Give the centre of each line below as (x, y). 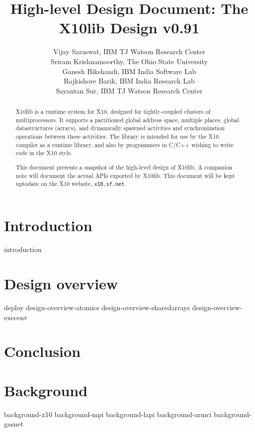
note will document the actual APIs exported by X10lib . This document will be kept (125, 175)
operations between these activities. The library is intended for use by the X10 (117, 136)
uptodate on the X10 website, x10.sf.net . (71, 184)
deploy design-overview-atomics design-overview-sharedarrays (97, 307)
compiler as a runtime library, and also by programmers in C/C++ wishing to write (125, 144)
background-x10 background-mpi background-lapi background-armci (108, 414)
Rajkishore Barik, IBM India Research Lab (129, 81)
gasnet (14, 424)
